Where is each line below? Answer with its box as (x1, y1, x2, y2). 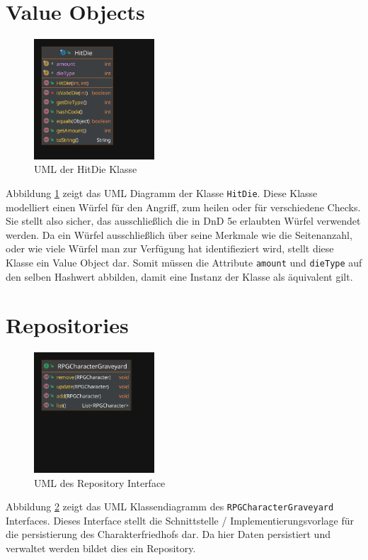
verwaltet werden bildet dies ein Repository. (6, 540, 196, 555)
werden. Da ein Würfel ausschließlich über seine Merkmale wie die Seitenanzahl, (6, 227, 352, 242)
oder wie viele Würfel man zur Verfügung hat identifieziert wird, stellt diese (6, 241, 334, 256)
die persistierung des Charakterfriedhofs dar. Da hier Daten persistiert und (6, 527, 330, 542)
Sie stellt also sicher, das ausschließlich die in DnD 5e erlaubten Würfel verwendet (6, 213, 361, 228)
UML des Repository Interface (34, 475, 166, 490)
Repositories (6, 310, 129, 340)
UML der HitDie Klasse (34, 162, 137, 177)
